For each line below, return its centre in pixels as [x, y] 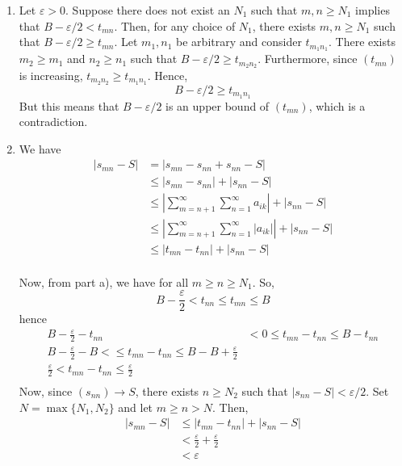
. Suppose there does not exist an [148, 10]
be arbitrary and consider [239, 42]
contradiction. [53, 122]
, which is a [337, 105]
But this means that [69, 105]
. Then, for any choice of [175, 25]
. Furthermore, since [308, 59]
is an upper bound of [218, 105]
